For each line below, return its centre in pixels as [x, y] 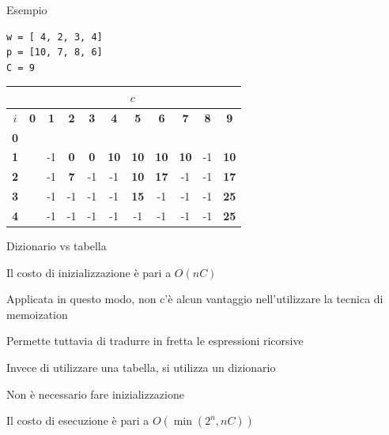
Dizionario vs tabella [57, 246]
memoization [37, 314]
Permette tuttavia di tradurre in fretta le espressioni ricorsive [155, 341]
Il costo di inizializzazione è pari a [89, 272]
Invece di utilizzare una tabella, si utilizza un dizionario [141, 367]
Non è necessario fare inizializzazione [95, 394]
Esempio [27, 9]
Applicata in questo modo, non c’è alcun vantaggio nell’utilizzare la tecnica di [195, 299]
